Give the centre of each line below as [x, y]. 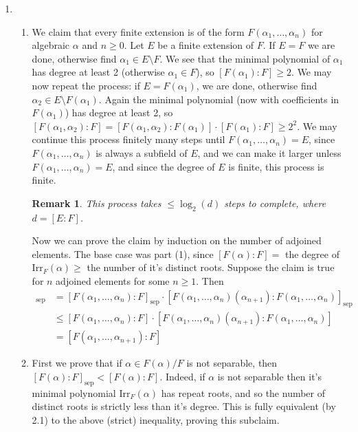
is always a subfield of [142, 152]
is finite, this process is [276, 166]
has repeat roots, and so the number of [243, 392]
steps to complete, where [275, 203]
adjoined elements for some [113, 280]
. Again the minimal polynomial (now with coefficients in [219, 99]
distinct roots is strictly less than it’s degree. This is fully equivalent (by [184, 406]
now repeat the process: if [86, 85]
